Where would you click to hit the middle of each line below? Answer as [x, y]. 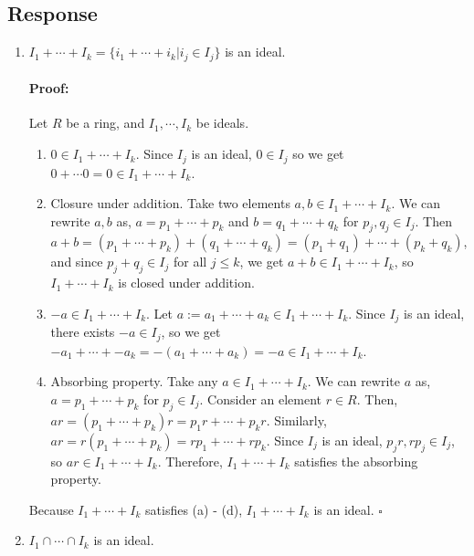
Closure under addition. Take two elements [170, 203]
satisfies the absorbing [356, 461]
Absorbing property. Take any [134, 381]
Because [51, 509]
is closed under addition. [186, 283]
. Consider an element [261, 399]
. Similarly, [296, 420]
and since [77, 262]
